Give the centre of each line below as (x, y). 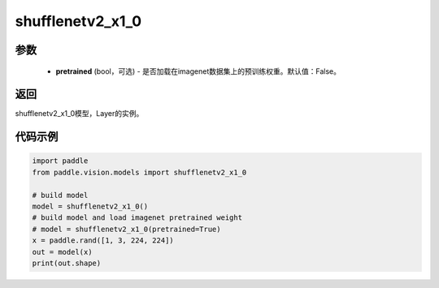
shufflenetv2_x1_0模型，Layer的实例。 (79, 114)
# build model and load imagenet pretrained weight (137, 218)
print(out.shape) (67, 263)
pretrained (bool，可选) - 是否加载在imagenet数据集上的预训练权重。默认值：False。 (198, 71)
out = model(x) (62, 252)
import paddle (60, 161)
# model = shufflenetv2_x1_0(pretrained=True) (126, 229)
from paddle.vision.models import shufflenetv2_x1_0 (139, 172)
